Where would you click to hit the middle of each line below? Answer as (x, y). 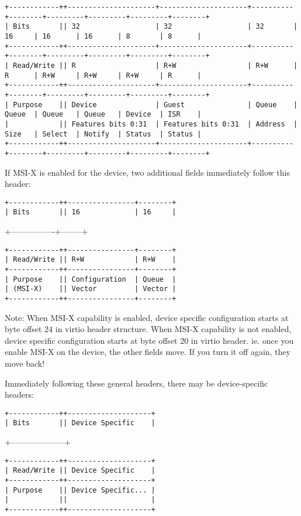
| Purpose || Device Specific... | (80, 490)
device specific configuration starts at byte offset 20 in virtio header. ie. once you (149, 340)
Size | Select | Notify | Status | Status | (103, 134)
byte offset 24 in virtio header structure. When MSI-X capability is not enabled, (148, 329)
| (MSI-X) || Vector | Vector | (91, 289)
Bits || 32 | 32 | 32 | (155, 27)
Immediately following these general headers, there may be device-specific (136, 383)
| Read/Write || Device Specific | (80, 471)
